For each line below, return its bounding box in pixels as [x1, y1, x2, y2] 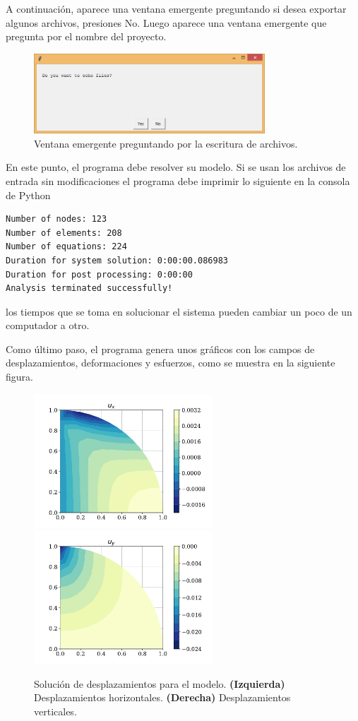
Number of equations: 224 [6, 242, 127, 252]
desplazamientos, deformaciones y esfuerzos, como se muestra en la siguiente [6, 355, 335, 370]
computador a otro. [6, 318, 90, 333]
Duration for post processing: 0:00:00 [6, 269, 193, 280]
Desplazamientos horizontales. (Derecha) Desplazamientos [34, 690, 291, 705]
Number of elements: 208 [6, 227, 122, 238]
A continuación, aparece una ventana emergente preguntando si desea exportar [6, 1, 347, 16]
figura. [6, 369, 33, 384]
